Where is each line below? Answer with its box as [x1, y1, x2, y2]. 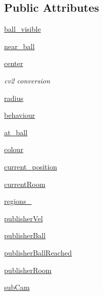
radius [4, 92, 24, 103]
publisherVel [4, 213, 43, 223]
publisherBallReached [4, 247, 72, 258]
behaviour [4, 110, 35, 120]
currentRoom [4, 178, 46, 189]
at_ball [4, 127, 28, 137]
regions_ [4, 196, 32, 206]
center [4, 58, 23, 69]
